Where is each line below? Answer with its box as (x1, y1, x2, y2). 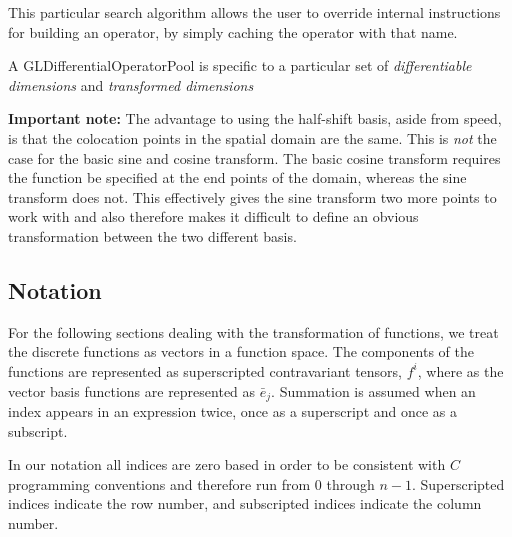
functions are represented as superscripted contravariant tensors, (8, 360, 403, 381)
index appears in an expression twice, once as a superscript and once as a (8, 400, 458, 421)
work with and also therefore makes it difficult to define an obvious (8, 206, 419, 227)
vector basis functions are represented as (8, 380, 256, 401)
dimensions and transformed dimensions (8, 74, 254, 95)
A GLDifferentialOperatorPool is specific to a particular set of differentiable (8, 55, 472, 76)
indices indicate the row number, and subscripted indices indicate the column (8, 493, 482, 514)
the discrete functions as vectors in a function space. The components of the (8, 341, 475, 362)
